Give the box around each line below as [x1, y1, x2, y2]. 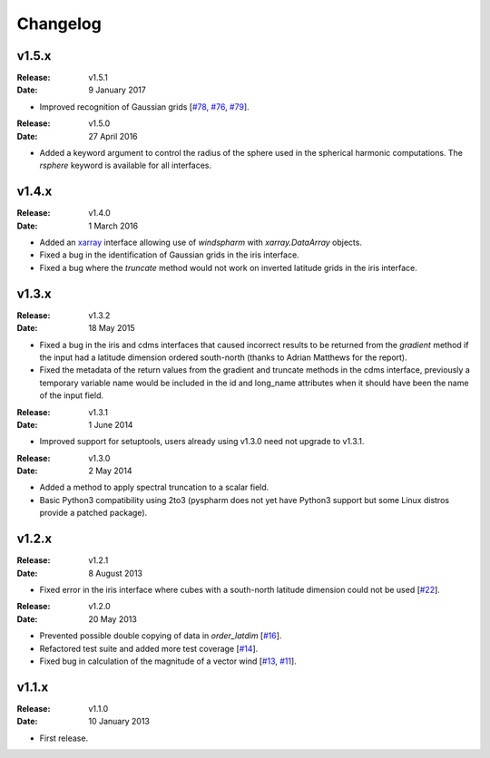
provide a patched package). [39, 508, 148, 519]
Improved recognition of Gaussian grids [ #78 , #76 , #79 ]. [39, 101, 250, 112]
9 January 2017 [88, 84, 147, 95]
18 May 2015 [88, 323, 135, 334]
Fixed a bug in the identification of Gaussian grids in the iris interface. [39, 249, 299, 260]
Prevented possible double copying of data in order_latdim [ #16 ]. [39, 630, 282, 641]
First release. [39, 733, 89, 743]
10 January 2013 [88, 716, 150, 727]
